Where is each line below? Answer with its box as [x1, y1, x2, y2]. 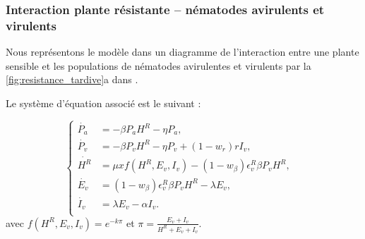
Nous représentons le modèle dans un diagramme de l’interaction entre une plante [6, 44, 359, 59]
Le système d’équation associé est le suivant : [6, 95, 201, 110]
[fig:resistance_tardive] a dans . [6, 72, 138, 87]
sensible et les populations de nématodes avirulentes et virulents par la [6, 58, 311, 73]
